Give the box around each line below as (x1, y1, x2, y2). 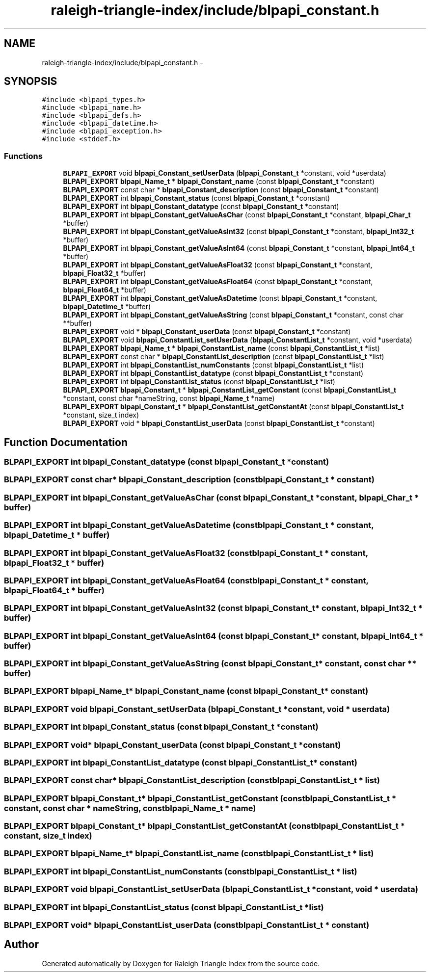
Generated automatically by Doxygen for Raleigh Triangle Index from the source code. (42, 959, 320, 968)
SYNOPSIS (4, 75, 57, 88)
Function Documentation (4, 436, 128, 448)
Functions (4, 151, 43, 161)
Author (4, 938, 39, 951)
